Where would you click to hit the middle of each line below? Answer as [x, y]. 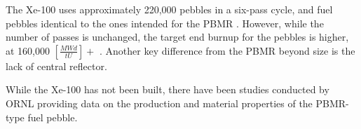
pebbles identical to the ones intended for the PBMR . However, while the [165, 23]
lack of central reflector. [56, 66]
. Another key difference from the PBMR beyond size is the [227, 50]
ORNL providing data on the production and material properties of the [159, 103]
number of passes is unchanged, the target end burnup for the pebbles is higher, [177, 37]
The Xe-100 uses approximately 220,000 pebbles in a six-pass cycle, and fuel [169, 9]
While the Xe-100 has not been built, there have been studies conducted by [168, 89]
